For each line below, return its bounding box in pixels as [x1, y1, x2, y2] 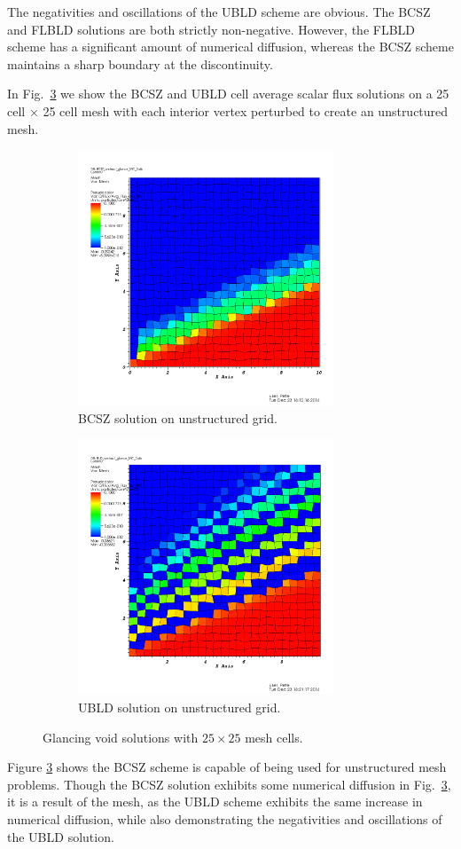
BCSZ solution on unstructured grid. [78, 408, 277, 427]
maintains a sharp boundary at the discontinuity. [7, 54, 273, 73]
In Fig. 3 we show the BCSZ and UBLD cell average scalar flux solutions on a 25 [7, 84, 449, 103]
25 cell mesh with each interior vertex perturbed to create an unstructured [43, 101, 449, 120]
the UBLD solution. [7, 827, 114, 845]
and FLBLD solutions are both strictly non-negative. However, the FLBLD [7, 20, 416, 38]
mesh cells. [245, 727, 303, 746]
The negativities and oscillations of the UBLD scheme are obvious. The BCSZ [7, 3, 431, 20]
